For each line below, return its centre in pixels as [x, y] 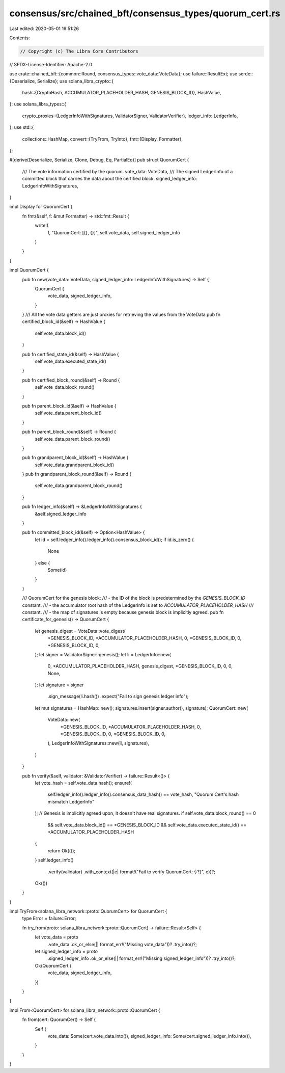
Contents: [20, 38]
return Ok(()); [62, 850]
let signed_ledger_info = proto [66, 951]
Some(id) [57, 570]
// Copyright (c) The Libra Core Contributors [79, 51]
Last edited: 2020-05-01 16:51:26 [44, 29]
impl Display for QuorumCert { [41, 207]
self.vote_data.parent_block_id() [68, 413]
